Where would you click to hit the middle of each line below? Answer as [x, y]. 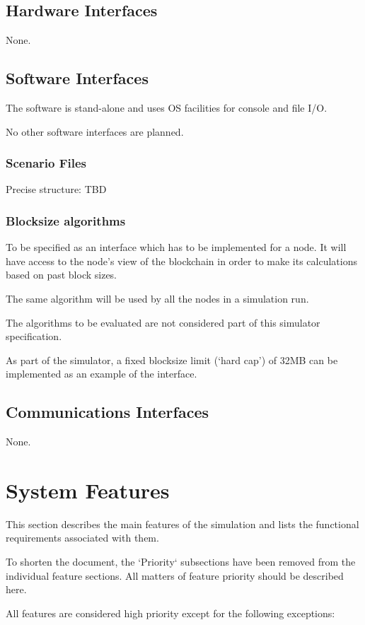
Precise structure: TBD [56, 189]
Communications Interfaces [108, 412]
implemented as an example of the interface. [102, 374]
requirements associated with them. [82, 538]
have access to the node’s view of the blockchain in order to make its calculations [182, 261]
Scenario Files [46, 163]
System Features [88, 490]
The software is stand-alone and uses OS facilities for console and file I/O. [167, 107]
